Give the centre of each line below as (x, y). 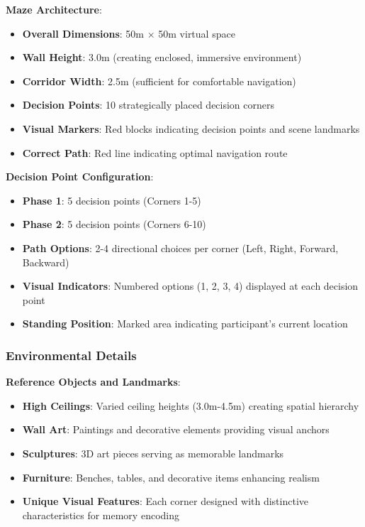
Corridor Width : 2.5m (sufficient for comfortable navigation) (159, 81)
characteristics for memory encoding (101, 515)
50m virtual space (197, 33)
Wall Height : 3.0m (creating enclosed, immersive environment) (162, 57)
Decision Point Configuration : (80, 176)
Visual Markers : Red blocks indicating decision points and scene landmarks (191, 128)
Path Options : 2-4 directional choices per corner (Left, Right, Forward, (180, 248)
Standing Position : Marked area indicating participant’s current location (185, 324)
